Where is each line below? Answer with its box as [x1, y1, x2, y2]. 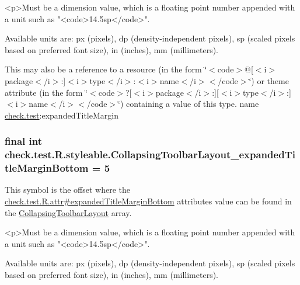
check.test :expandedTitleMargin [5, 109, 118, 121]
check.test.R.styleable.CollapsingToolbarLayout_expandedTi [5, 147, 295, 162]
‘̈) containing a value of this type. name [118, 98, 259, 110]
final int [5, 134, 42, 148]
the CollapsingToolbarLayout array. [5, 206, 132, 218]
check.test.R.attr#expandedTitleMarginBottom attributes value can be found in [5, 195, 292, 207]
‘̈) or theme [249, 74, 289, 86]
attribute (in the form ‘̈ [5, 86, 88, 98]
